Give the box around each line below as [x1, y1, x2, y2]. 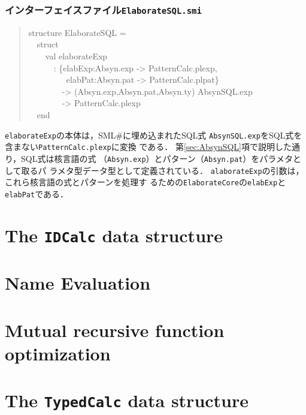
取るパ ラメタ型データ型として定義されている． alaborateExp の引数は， [21, 164, 304, 176]
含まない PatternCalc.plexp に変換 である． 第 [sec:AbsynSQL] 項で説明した [5, 140, 292, 153]
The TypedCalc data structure [5, 388, 249, 413]
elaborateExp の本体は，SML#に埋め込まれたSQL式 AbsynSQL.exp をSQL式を [5, 128, 302, 141]
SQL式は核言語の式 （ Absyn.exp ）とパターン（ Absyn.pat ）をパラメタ [21, 152, 293, 164]
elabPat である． [5, 187, 68, 200]
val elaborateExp [45, 49, 108, 62]
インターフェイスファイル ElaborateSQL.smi [5, 2, 202, 17]
